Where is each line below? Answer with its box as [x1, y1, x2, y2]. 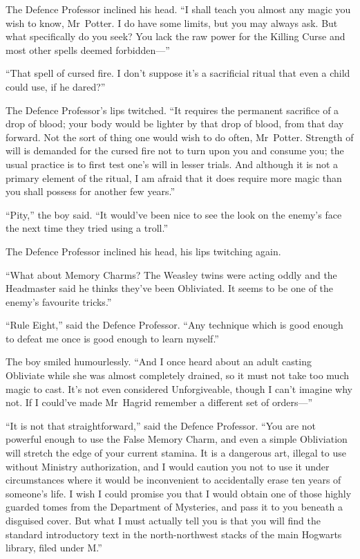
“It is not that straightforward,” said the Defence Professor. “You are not [6, 418, 316, 432]
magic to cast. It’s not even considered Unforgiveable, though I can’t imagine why [6, 381, 352, 396]
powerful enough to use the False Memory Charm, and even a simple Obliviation [6, 432, 348, 446]
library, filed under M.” [6, 540, 102, 555]
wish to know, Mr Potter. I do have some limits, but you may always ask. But [6, 15, 338, 30]
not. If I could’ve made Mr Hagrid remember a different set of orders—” [6, 395, 313, 410]
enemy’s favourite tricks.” [6, 294, 112, 309]
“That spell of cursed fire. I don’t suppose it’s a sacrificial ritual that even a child [6, 66, 350, 80]
